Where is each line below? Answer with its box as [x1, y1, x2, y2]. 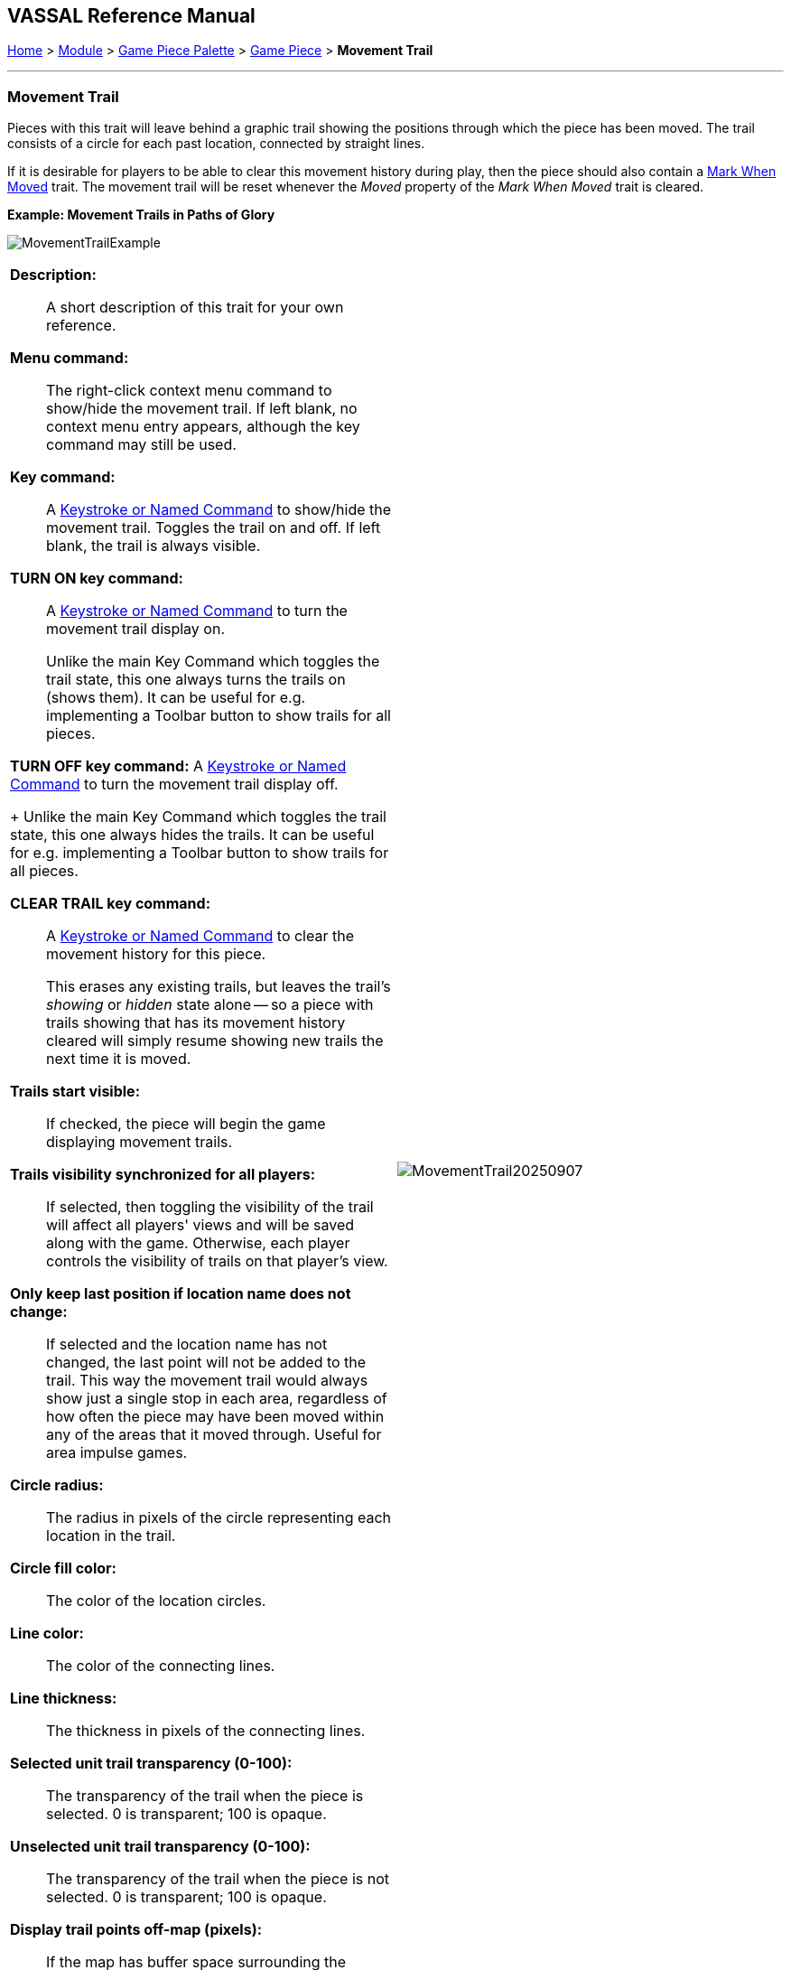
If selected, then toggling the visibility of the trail [46, 1198, 374, 1217]
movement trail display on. [46, 620, 226, 639]
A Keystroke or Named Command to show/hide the [46, 500, 392, 519]
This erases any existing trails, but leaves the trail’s [46, 977, 391, 996]
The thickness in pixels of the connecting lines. [46, 1722, 366, 1741]
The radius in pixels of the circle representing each [46, 1508, 392, 1527]
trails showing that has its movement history [46, 1013, 346, 1032]
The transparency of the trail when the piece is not [46, 1870, 390, 1889]
